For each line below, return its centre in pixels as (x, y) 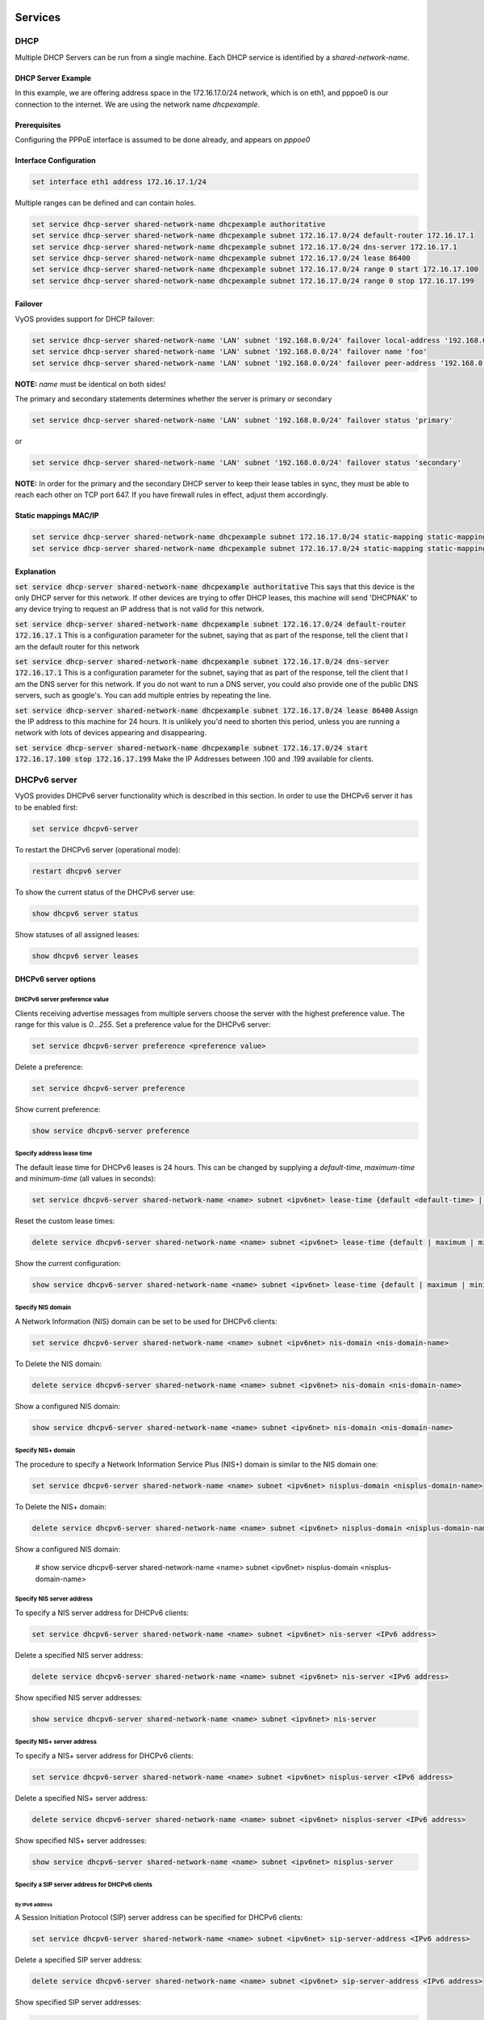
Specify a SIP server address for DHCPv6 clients (84, 1885)
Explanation (35, 572)
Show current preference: (58, 1109)
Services (38, 17)
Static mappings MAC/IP (57, 516)
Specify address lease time (54, 1154)
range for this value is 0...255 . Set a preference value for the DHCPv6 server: (143, 1024)
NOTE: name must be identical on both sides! (90, 384)
